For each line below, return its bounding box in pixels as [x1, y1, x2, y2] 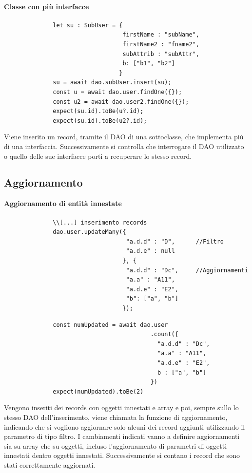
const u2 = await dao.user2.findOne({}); [53, 98, 189, 105]
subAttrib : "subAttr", [122, 50, 199, 57]
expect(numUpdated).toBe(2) [53, 388, 144, 395]
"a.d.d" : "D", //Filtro [126, 238, 224, 245]
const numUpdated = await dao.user [53, 321, 168, 328]
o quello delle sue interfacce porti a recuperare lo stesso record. [4, 151, 192, 161]
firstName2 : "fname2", [122, 40, 199, 48]
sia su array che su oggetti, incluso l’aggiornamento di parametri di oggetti [4, 440, 227, 451]
